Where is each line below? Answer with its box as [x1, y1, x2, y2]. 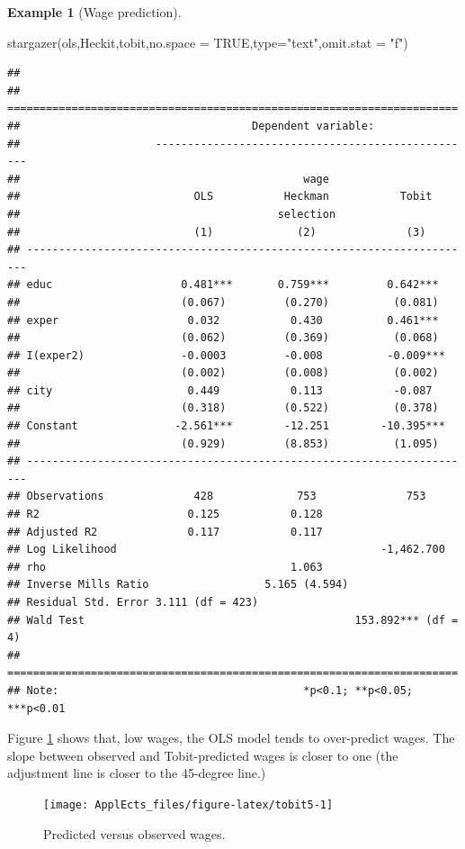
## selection [7, 207, 336, 221]
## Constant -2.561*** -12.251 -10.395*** [7, 420, 445, 433]
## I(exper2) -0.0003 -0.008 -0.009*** [7, 348, 445, 362]
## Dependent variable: [7, 119, 375, 132]
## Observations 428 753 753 [7, 490, 426, 503]
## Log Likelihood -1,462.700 [7, 543, 445, 556]
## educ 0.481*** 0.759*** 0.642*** [7, 278, 439, 292]
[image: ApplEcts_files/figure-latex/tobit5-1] [43, 798, 334, 811]
